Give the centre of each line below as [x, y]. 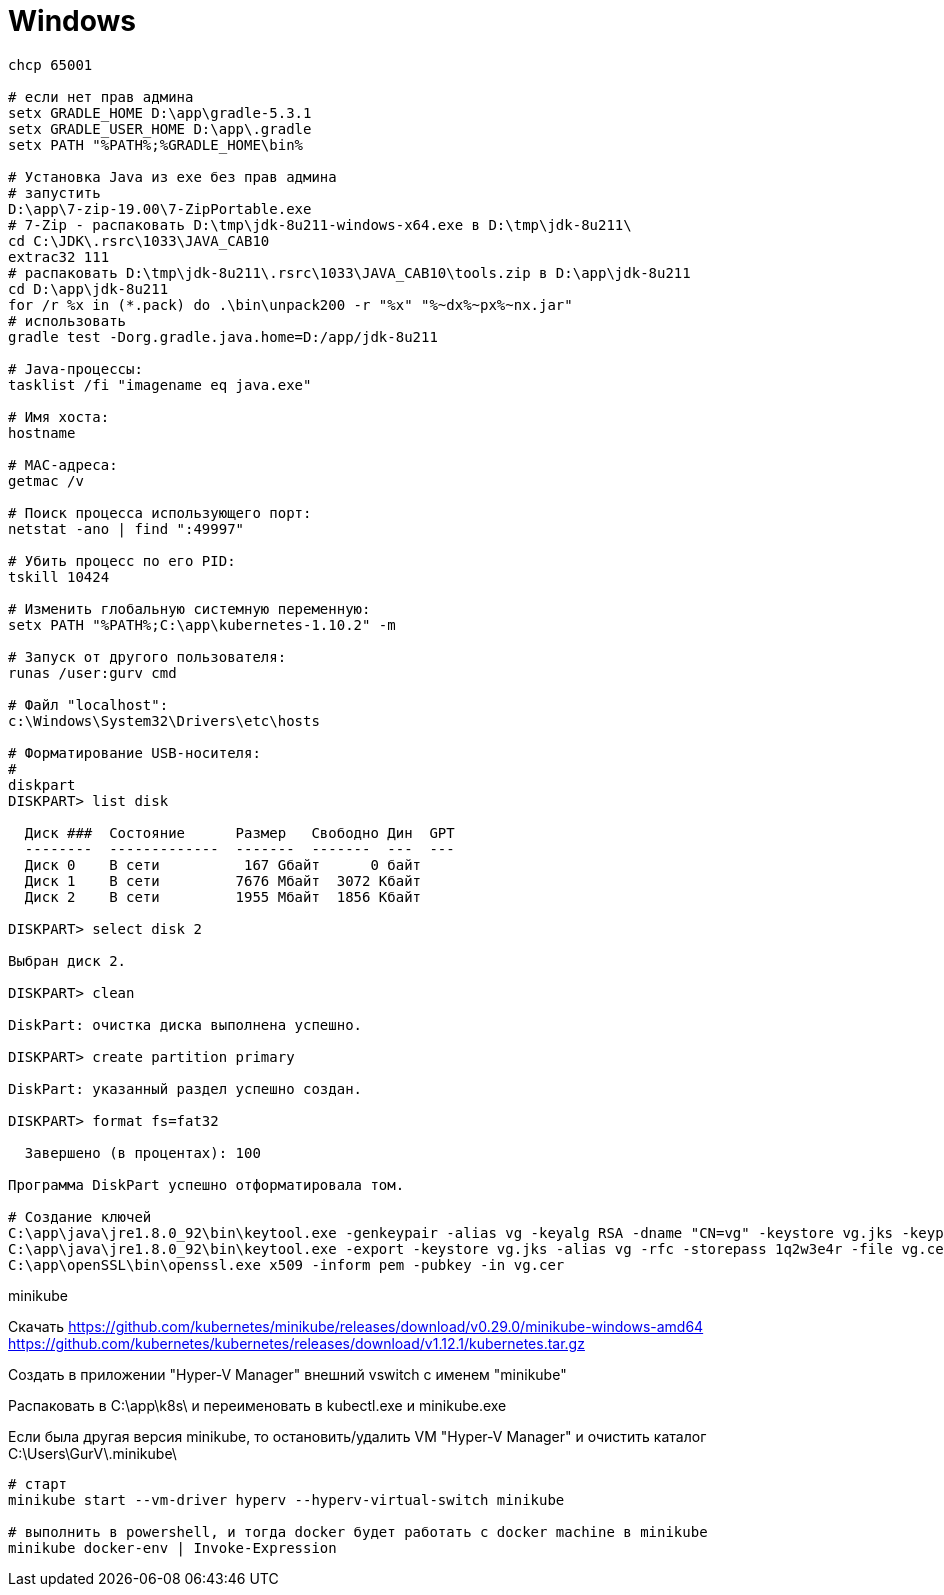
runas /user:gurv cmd [92, 672]
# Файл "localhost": [88, 704]
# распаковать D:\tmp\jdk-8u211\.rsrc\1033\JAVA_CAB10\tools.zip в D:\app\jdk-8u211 [349, 272]
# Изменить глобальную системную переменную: [189, 608]
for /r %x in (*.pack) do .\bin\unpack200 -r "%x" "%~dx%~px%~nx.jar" [290, 304]
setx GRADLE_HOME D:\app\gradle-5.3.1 [160, 112]
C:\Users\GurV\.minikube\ [92, 1453]
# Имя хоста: [59, 416]
